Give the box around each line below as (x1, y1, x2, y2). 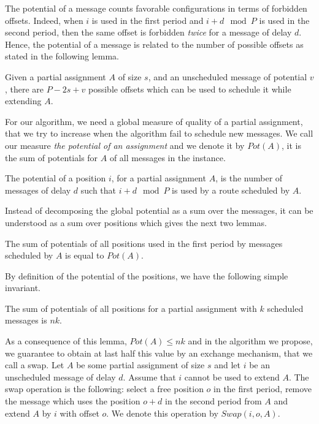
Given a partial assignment (5, 70, 106, 83)
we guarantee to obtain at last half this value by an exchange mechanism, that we (5, 346, 313, 359)
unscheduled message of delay (5, 370, 116, 383)
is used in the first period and (91, 13, 204, 26)
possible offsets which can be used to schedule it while (88, 82, 291, 95)
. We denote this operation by (106, 406, 218, 419)
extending (5, 94, 42, 107)
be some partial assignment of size (76, 358, 205, 371)
